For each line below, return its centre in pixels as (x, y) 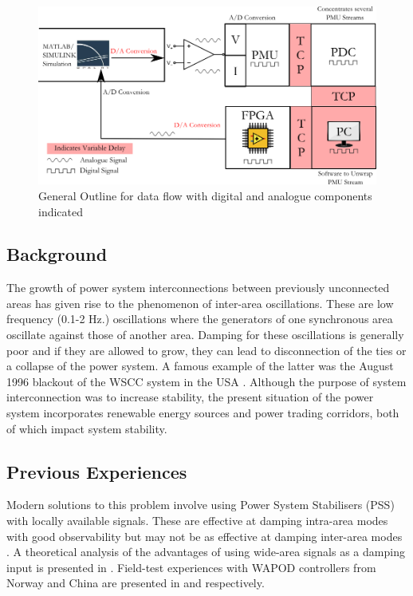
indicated (61, 211)
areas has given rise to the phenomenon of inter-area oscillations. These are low (200, 303)
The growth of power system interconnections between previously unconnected (198, 288)
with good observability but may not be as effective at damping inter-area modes (205, 536)
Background (57, 254)
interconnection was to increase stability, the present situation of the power (190, 397)
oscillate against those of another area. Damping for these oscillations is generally (205, 335)
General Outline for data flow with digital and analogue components (205, 195)
